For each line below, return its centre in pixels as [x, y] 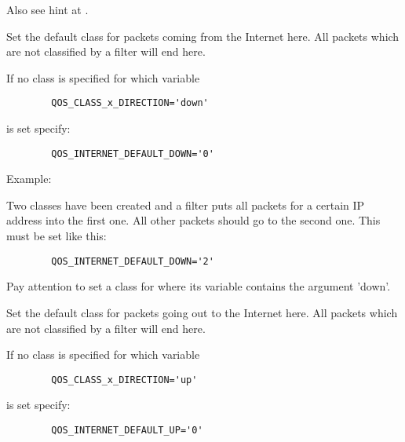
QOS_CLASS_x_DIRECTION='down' [130, 103]
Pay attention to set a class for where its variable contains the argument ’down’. [199, 286]
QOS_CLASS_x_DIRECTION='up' [124, 380]
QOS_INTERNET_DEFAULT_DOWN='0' [133, 153]
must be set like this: [57, 236]
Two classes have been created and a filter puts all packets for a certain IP [186, 205]
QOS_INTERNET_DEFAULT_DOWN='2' [133, 261]
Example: [29, 179]
